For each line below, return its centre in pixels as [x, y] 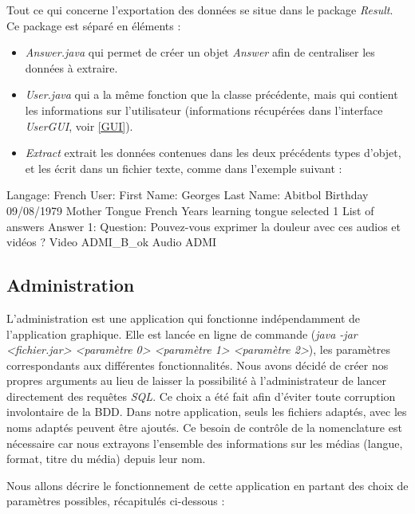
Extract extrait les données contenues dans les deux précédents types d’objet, [213, 153]
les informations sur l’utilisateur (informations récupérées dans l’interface [204, 110]
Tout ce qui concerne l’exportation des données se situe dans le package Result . [200, 10]
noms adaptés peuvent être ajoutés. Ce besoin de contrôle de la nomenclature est [204, 428]
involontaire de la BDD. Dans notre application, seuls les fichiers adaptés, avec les [207, 412]
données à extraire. [71, 67]
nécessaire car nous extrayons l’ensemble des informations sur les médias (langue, [205, 443]
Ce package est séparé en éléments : [94, 25]
